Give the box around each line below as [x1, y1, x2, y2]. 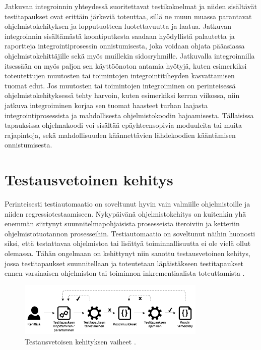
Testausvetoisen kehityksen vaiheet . [25, 336, 136, 346]
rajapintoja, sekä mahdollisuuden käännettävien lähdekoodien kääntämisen [5, 129, 236, 140]
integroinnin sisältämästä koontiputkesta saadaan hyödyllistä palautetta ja [5, 30, 235, 41]
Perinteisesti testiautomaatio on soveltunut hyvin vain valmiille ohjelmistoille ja [5, 198, 250, 209]
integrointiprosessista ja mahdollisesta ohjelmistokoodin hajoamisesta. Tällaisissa [5, 110, 254, 120]
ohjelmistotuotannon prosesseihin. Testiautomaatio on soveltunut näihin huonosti [5, 228, 255, 238]
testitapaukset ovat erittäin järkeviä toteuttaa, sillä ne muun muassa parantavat [5, 11, 252, 21]
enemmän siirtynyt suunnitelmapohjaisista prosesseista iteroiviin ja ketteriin [5, 218, 240, 229]
